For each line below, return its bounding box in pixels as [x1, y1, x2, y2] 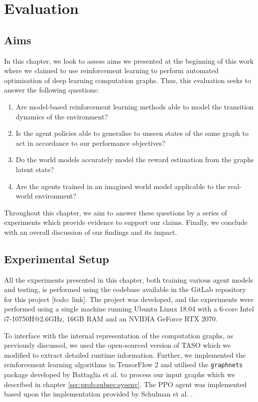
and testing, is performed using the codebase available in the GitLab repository [4, 284, 246, 295]
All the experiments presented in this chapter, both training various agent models [4, 274, 253, 285]
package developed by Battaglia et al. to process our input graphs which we [4, 369, 235, 380]
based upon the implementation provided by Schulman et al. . [4, 389, 193, 399]
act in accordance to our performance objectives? [15, 137, 165, 148]
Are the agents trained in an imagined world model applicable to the [15, 181, 226, 191]
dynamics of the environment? [15, 111, 108, 121]
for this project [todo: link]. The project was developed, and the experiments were [4, 294, 254, 304]
